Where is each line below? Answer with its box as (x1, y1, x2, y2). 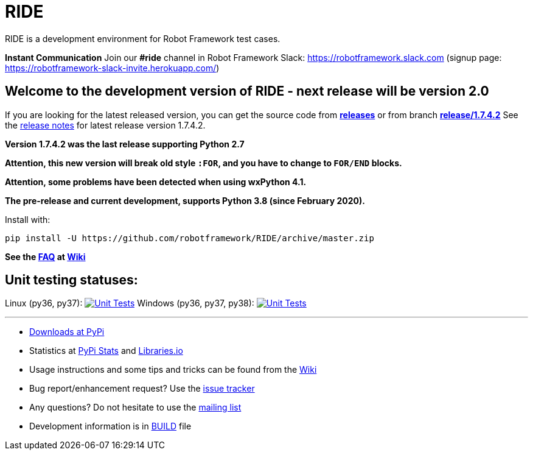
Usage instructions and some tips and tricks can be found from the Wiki (29, 364, 317, 375)
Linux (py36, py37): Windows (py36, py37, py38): (5, 298, 254, 309)
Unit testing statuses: (5, 272, 138, 288)
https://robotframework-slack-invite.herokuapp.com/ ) (5, 62, 220, 73)
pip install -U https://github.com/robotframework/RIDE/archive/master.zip (5, 233, 374, 243)
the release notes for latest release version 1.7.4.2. (5, 119, 206, 130)
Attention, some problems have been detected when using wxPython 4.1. (5, 176, 307, 187)
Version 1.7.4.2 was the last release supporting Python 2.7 (5, 138, 245, 149)
